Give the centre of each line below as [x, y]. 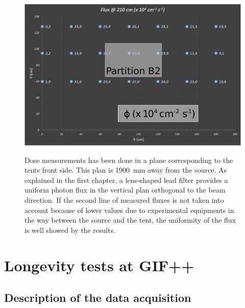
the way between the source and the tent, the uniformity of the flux [130, 220]
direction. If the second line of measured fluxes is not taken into [124, 199]
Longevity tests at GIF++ [99, 265]
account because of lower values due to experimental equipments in [129, 210]
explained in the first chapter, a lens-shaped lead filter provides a [126, 180]
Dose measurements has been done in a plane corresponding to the [129, 160]
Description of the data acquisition [98, 298]
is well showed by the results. [70, 230]
